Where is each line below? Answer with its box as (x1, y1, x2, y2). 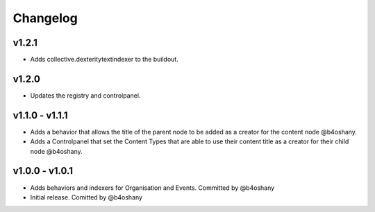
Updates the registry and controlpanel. (30, 91, 141, 100)
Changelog (12, 10, 78, 26)
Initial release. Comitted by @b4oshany (30, 193, 142, 201)
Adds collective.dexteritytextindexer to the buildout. (30, 55, 178, 64)
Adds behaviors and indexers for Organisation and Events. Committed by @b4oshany (30, 184, 275, 192)
